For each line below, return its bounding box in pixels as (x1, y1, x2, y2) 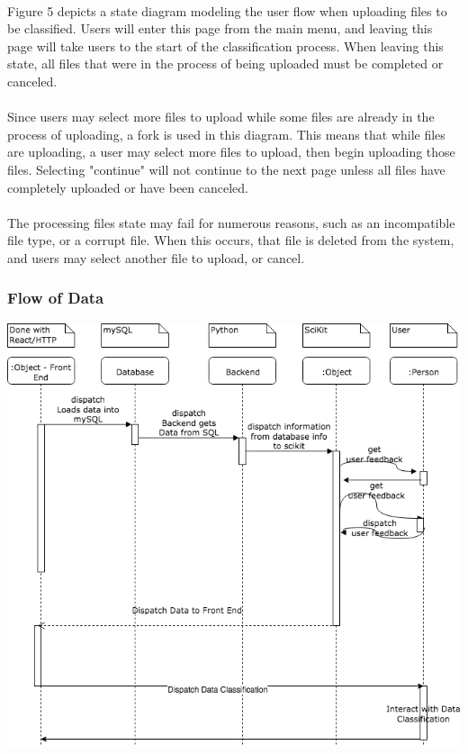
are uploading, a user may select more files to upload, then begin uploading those (7, 142, 455, 161)
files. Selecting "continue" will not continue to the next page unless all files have (7, 159, 445, 178)
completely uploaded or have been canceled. (7, 177, 248, 196)
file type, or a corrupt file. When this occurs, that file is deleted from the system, (7, 231, 454, 250)
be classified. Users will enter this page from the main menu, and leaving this (7, 19, 433, 38)
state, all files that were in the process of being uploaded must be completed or (7, 54, 444, 73)
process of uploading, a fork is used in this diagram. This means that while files (7, 124, 445, 143)
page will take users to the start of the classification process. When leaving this (7, 36, 444, 55)
